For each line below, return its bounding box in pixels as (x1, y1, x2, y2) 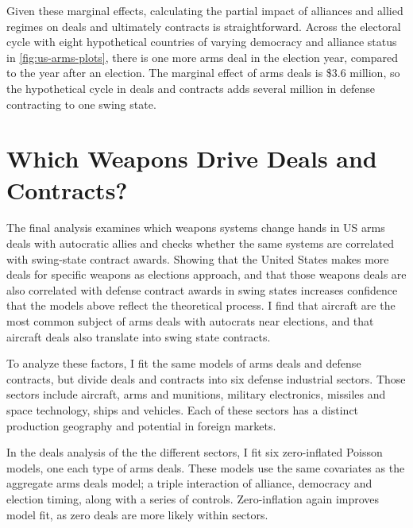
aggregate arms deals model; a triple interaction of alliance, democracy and (6, 475, 372, 491)
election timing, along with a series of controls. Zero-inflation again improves (6, 490, 380, 507)
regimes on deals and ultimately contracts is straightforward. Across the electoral (6, 17, 401, 34)
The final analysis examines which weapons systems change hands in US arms (6, 219, 385, 236)
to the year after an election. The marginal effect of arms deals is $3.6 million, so (6, 64, 400, 81)
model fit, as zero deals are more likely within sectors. (6, 506, 268, 522)
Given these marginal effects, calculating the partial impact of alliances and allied (6, 2, 403, 18)
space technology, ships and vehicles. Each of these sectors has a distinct (6, 402, 359, 418)
